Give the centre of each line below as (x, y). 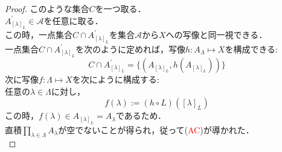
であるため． (141, 116)
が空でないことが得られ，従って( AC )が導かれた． (156, 129)
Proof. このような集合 (47, 8)
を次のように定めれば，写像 (130, 49)
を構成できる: (252, 49)
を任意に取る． (73, 20)
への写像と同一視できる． (216, 35)
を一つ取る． (120, 8)
